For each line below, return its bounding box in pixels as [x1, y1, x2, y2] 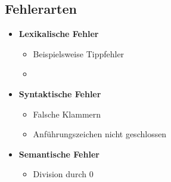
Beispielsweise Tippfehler [33, 47, 125, 60]
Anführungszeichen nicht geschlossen [33, 128, 167, 140]
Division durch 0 [33, 168, 94, 180]
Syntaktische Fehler [18, 87, 101, 100]
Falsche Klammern [33, 107, 101, 120]
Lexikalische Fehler [18, 27, 99, 40]
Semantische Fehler [18, 147, 100, 160]
